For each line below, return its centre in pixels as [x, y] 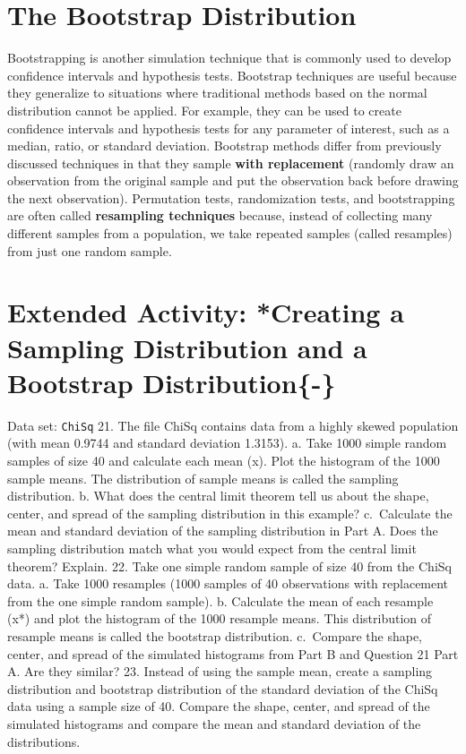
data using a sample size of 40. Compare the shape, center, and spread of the [219, 706]
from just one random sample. [90, 250]
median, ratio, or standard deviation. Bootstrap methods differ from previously [224, 146]
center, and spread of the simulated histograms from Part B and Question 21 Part [233, 653]
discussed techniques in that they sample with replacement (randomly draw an [231, 163]
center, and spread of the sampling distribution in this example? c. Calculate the [230, 513]
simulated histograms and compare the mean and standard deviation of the [214, 723]
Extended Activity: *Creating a [206, 312]
